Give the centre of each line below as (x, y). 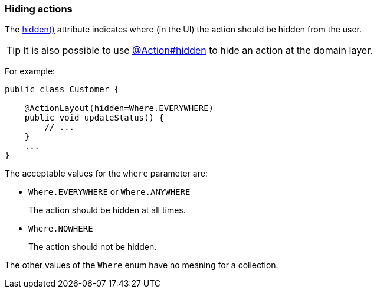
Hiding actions (39, 9)
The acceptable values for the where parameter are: (106, 174)
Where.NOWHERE (61, 229)
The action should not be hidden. (93, 247)
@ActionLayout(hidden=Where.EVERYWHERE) (119, 108)
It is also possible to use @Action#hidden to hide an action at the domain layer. (198, 51)
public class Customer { (62, 89)
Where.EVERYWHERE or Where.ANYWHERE (109, 192)
